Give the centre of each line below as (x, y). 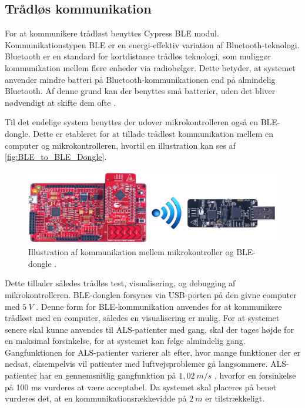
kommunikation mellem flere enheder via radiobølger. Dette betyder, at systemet (150, 67)
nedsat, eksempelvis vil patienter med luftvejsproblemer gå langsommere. (136, 364)
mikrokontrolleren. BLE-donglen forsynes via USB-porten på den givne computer (151, 294)
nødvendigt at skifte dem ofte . (61, 102)
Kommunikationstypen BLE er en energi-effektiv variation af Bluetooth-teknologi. (152, 44)
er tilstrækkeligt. (235, 398)
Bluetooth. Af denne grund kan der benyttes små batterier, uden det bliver (140, 91)
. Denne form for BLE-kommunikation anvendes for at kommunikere (159, 306)
